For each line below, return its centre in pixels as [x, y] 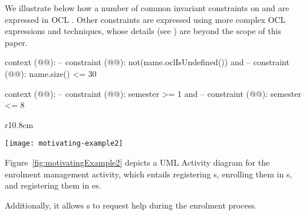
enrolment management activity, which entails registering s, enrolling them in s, [149, 174]
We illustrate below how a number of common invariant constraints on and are [147, 8]
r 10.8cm [19, 124]
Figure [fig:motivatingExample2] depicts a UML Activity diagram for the [137, 162]
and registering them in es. [53, 185]
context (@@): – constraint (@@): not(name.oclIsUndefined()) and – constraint [147, 62]
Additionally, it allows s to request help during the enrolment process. [131, 205]
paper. [16, 42]
